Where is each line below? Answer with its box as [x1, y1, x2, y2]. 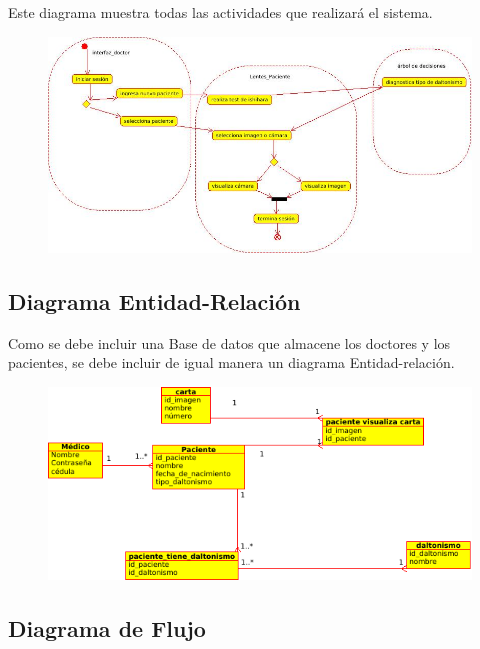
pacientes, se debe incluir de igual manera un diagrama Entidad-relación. [8, 352, 455, 373]
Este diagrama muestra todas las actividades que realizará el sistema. [8, 2, 433, 22]
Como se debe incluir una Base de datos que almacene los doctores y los [8, 332, 451, 353]
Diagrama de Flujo [8, 612, 206, 643]
